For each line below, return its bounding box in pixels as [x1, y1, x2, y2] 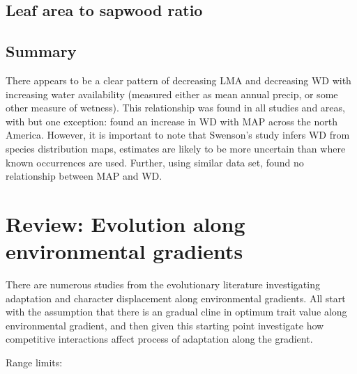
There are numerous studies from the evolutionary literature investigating [6, 277, 320, 292]
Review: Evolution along [6, 209, 245, 237]
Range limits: [6, 355, 63, 370]
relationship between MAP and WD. [6, 169, 162, 183]
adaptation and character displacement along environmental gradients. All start [6, 290, 346, 305]
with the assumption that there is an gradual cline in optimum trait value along [6, 304, 347, 319]
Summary [6, 40, 77, 62]
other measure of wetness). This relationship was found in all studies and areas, [6, 100, 345, 115]
